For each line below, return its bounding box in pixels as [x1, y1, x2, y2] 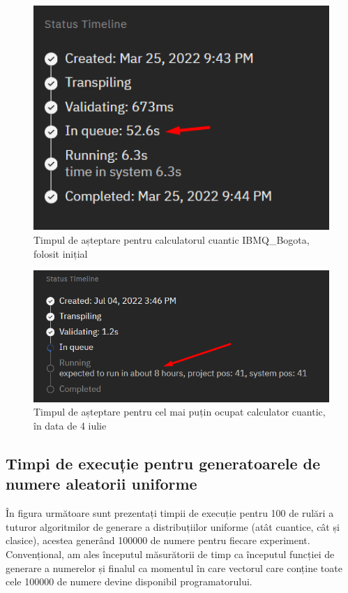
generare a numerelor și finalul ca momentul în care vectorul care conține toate [6, 560, 342, 575]
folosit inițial [33, 246, 88, 261]
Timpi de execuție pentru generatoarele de [6, 452, 321, 474]
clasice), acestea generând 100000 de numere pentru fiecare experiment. [6, 533, 310, 548]
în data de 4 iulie [33, 418, 107, 432]
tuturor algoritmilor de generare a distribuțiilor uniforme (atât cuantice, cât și [6, 519, 340, 534]
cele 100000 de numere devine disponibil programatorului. [6, 574, 252, 589]
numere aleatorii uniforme [6, 473, 197, 495]
